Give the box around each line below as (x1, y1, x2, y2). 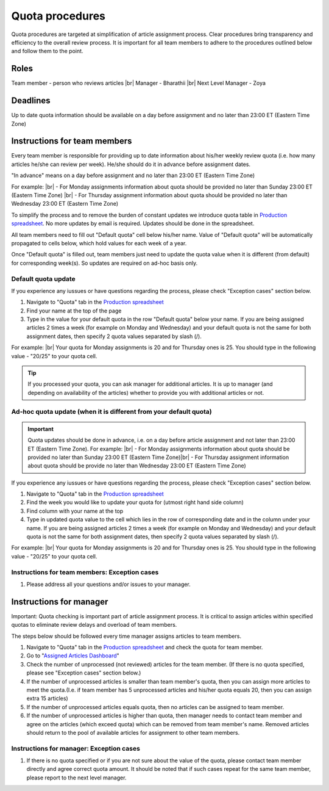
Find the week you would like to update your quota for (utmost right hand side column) (26, 499, 244, 506)
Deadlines (11, 95, 51, 106)
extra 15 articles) (26, 695, 68, 702)
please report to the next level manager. (26, 774, 127, 781)
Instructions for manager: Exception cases (11, 744, 140, 753)
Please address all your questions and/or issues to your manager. (26, 580, 191, 588)
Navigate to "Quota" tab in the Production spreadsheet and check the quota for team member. (26, 644, 263, 651)
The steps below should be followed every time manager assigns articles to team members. (11, 632, 242, 640)
